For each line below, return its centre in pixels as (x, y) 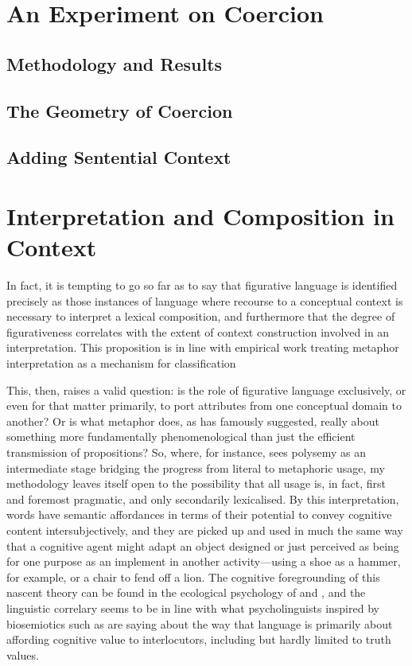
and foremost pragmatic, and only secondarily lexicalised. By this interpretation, (203, 499)
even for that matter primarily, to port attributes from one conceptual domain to (204, 405)
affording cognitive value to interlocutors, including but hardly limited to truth (199, 639)
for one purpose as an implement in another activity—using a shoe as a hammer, (204, 561)
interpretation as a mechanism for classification (121, 363)
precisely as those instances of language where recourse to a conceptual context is (205, 300)
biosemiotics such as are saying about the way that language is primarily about (200, 623)
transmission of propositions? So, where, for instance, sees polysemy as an (187, 452)
